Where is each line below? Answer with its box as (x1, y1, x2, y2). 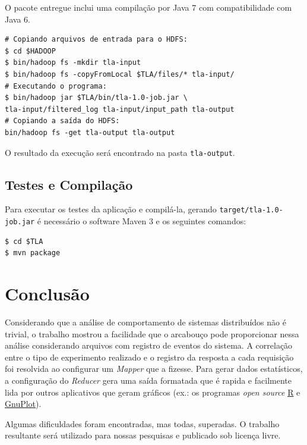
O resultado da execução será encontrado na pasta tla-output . (5, 146, 235, 158)
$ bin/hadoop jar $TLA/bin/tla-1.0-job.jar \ (5, 93, 188, 102)
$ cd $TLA (5, 237, 43, 246)
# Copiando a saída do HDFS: (5, 117, 120, 126)
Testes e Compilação (5, 175, 133, 193)
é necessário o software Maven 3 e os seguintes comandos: (37, 215, 246, 227)
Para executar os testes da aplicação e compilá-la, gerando (5, 203, 217, 215)
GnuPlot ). (5, 397, 42, 410)
